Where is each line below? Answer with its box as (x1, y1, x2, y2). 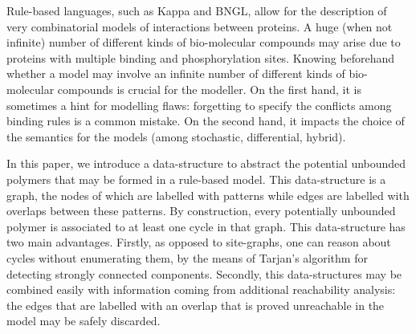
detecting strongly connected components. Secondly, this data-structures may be (6, 265, 402, 282)
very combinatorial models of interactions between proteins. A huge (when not (6, 18, 393, 35)
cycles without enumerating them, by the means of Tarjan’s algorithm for (6, 249, 368, 266)
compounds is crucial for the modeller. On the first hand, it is (57, 80, 361, 97)
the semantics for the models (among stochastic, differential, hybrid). (6, 128, 346, 145)
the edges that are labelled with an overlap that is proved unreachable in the (6, 296, 385, 313)
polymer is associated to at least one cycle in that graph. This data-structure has (6, 218, 406, 234)
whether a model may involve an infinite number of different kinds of (6, 65, 345, 82)
